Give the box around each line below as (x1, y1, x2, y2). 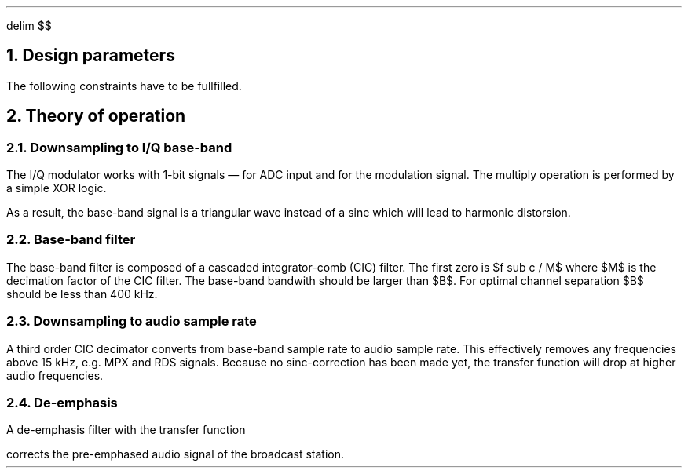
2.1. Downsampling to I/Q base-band (6, 139, 232, 155)
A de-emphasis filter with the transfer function (6, 423, 246, 437)
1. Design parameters (6, 46, 175, 66)
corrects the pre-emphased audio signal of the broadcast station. (6, 447, 345, 461)
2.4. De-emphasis (6, 394, 118, 410)
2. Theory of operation (6, 106, 186, 126)
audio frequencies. (6, 368, 104, 382)
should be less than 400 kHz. (6, 286, 158, 301)
